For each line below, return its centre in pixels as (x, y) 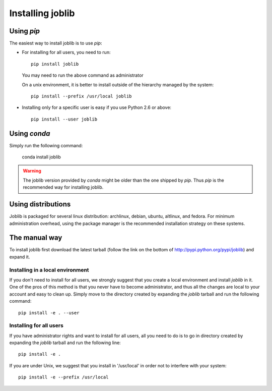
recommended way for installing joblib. (63, 187)
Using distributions (40, 204)
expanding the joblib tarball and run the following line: (65, 343)
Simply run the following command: (46, 145)
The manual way (36, 238)
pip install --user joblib (64, 119)
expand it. (20, 257)
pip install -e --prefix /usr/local (63, 377)
